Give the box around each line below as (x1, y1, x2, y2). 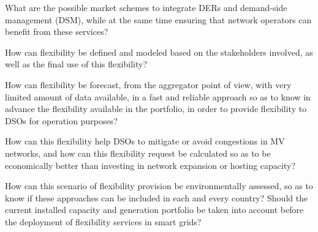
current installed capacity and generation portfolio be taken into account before (5, 203, 304, 216)
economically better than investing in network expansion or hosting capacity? (5, 159, 296, 171)
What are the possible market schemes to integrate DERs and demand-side (5, 1, 287, 13)
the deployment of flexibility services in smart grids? (5, 215, 202, 228)
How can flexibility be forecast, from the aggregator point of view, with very (5, 78, 292, 91)
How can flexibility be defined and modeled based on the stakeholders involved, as (5, 45, 313, 58)
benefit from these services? (5, 25, 108, 38)
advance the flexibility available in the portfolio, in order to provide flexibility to (5, 102, 307, 115)
